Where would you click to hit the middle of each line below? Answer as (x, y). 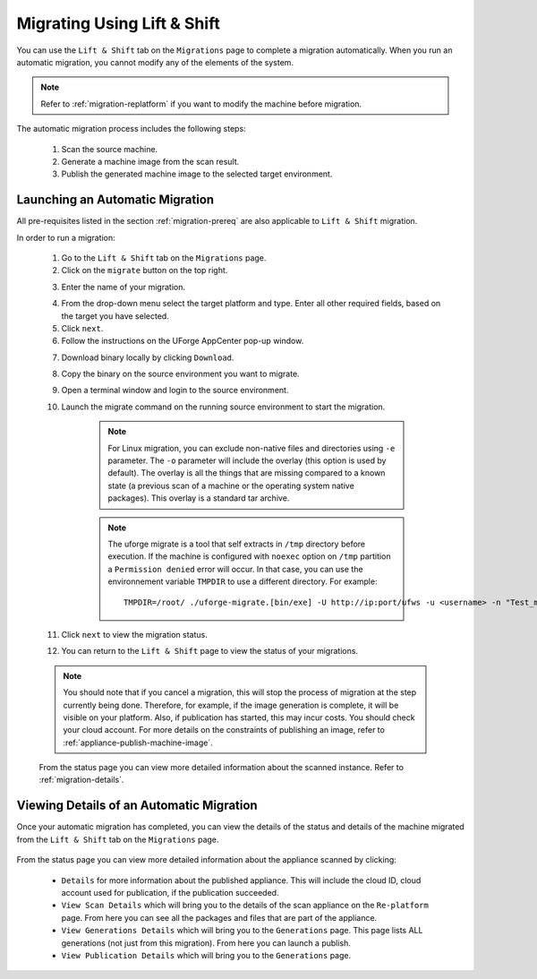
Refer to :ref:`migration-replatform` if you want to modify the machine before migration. (201, 104)
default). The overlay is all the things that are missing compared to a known (247, 473)
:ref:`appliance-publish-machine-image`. (138, 743)
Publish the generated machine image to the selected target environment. (197, 174)
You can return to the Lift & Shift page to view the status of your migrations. (209, 651)
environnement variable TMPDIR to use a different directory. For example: (243, 581)
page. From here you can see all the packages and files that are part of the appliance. (219, 917)
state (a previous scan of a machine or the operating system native (231, 485)
